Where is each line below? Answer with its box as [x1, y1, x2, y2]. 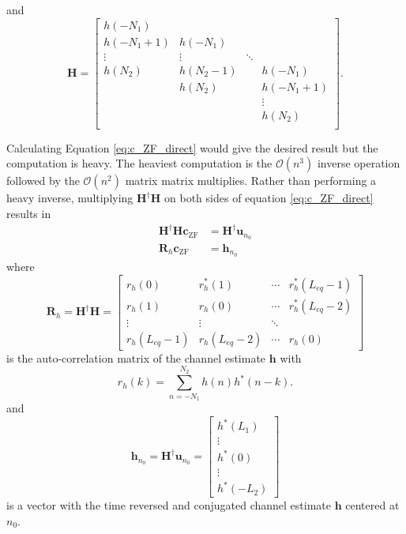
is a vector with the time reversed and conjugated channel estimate [6, 497, 331, 513]
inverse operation [317, 155, 400, 171]
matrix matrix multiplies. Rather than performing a [125, 172, 377, 189]
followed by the [6, 172, 80, 189]
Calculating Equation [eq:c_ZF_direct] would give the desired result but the [6, 139, 378, 156]
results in [6, 205, 51, 222]
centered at [345, 497, 400, 513]
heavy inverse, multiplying [6, 190, 133, 206]
